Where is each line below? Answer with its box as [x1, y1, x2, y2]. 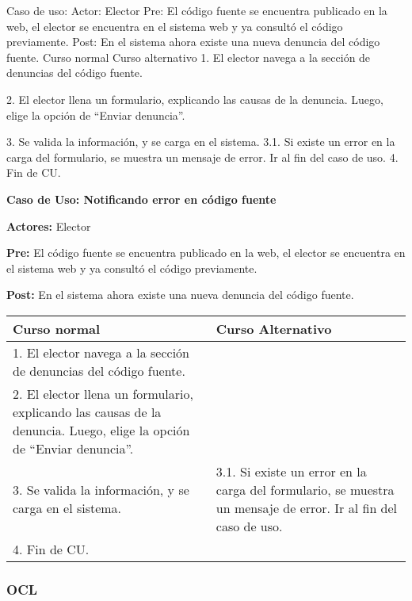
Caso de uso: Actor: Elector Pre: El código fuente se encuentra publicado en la [6, 2, 387, 18]
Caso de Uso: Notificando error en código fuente [6, 190, 277, 207]
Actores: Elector [6, 217, 91, 234]
